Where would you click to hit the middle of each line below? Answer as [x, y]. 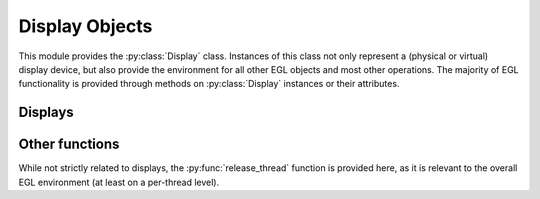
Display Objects [85, 26]
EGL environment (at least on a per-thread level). [119, 182]
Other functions [69, 144]
